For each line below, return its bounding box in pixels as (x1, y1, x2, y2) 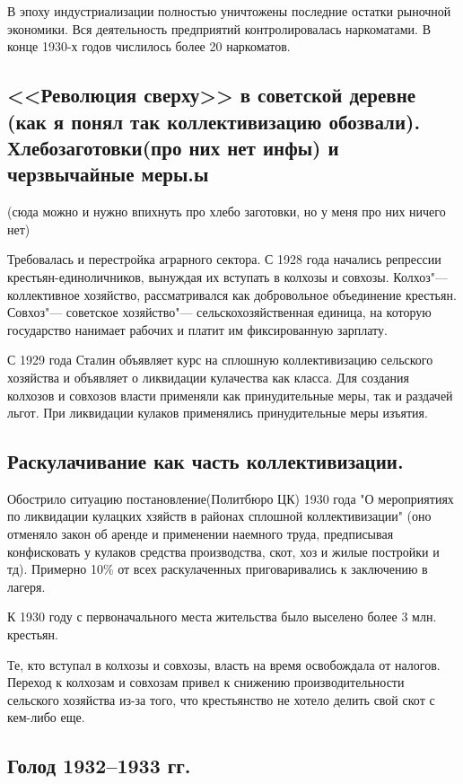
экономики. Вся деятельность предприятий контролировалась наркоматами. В (7, 19, 431, 38)
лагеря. (7, 577, 46, 595)
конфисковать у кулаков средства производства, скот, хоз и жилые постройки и (7, 542, 440, 560)
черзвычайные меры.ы (7, 160, 209, 188)
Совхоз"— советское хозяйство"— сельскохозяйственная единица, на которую (7, 303, 432, 322)
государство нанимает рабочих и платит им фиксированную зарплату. (7, 320, 388, 339)
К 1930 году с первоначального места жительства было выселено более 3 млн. (7, 607, 437, 626)
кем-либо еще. (7, 708, 85, 727)
